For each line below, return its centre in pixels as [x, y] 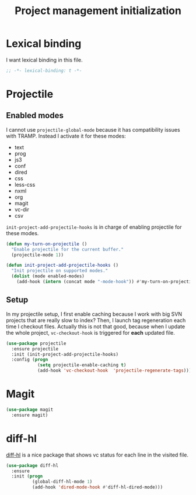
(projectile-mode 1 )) [38, 255]
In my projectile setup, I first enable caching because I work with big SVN [94, 314]
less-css [25, 184]
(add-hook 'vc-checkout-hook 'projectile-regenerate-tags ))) [114, 371]
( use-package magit [30, 410]
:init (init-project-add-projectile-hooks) [65, 354]
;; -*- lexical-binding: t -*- [44, 71]
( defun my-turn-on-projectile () [47, 244]
